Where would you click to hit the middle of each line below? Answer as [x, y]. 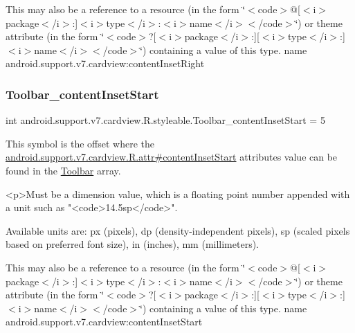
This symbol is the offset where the [80, 143]
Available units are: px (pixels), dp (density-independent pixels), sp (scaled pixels [178, 230]
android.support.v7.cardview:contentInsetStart [104, 322]
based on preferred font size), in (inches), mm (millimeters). [133, 244]
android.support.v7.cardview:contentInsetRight [105, 63]
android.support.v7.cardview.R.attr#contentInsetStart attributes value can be [172, 157]
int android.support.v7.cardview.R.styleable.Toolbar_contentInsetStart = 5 [165, 120]
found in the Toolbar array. [63, 170]
